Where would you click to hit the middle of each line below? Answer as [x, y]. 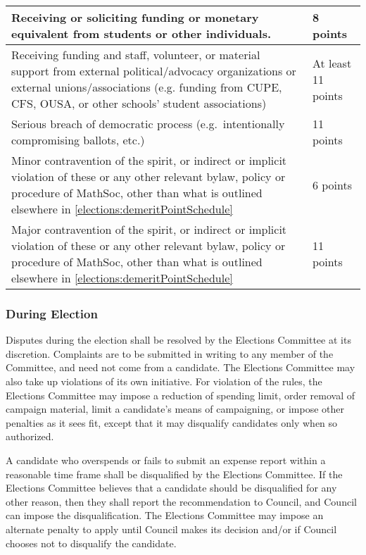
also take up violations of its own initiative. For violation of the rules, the [164, 381]
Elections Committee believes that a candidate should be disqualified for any [171, 488]
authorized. [30, 436]
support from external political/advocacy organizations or [154, 71]
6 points [332, 185]
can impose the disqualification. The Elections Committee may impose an [165, 515]
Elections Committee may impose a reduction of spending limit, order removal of [181, 395]
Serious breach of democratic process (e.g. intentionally [148, 124]
